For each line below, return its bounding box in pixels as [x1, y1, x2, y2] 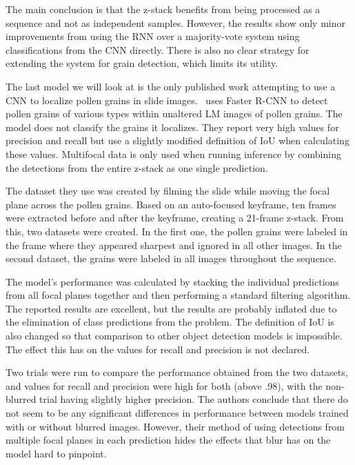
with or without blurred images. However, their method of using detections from [6, 419, 345, 433]
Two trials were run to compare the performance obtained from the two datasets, [6, 365, 348, 379]
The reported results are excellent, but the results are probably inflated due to [6, 301, 337, 315]
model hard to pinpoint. [6, 446, 107, 460]
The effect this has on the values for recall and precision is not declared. [6, 342, 310, 356]
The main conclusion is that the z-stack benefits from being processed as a [6, 2, 321, 16]
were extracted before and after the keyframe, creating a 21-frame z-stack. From [6, 210, 344, 225]
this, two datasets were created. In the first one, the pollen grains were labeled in [6, 224, 348, 238]
